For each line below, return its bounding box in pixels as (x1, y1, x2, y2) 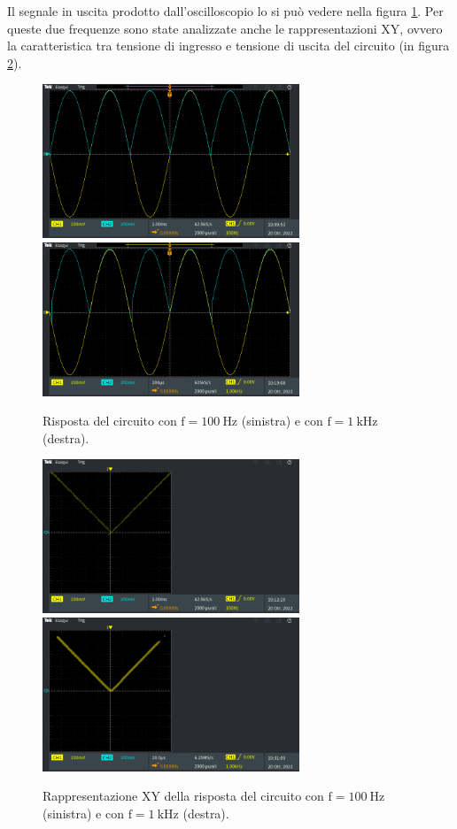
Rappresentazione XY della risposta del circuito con (43, 787, 324, 805)
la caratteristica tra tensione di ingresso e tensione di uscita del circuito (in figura (7, 36, 450, 55)
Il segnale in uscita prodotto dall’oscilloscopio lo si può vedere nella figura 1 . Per (7, 2, 444, 19)
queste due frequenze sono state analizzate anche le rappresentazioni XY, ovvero (7, 19, 443, 37)
